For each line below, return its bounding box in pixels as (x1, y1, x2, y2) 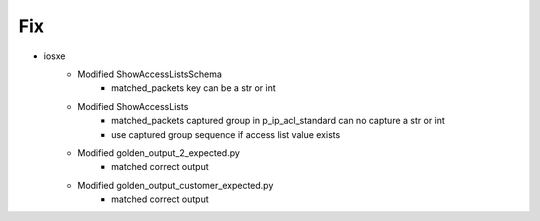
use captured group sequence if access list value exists (111, 128, 341, 140)
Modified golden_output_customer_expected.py (77, 179, 274, 191)
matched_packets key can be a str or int (111, 82, 277, 94)
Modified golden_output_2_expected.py (77, 146, 240, 159)
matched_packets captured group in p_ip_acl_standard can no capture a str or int (111, 115, 445, 127)
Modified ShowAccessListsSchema (77, 68, 222, 80)
